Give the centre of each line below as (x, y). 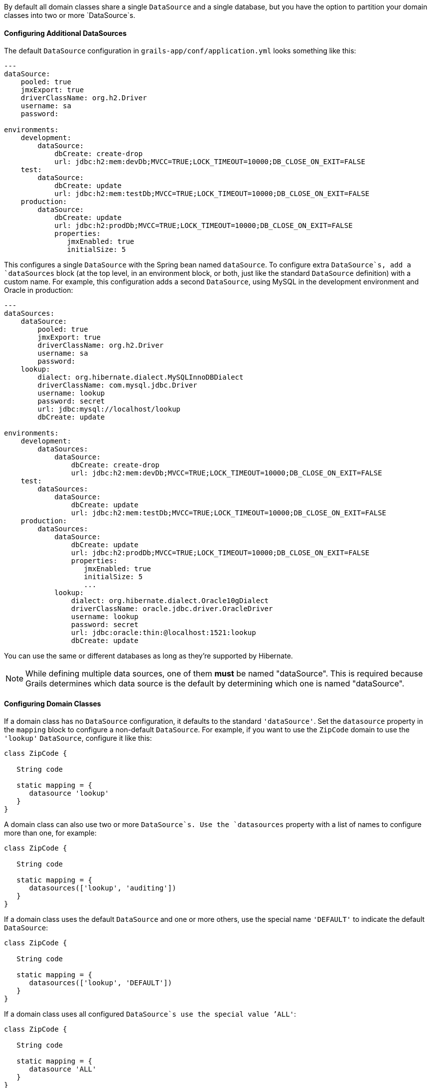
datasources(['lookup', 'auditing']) (103, 888)
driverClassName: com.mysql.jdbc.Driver (117, 385)
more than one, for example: (50, 833)
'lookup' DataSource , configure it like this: (78, 738)
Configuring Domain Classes (53, 703)
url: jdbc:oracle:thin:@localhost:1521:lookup (163, 633)
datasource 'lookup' (69, 793)
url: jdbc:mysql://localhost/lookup (109, 409)
